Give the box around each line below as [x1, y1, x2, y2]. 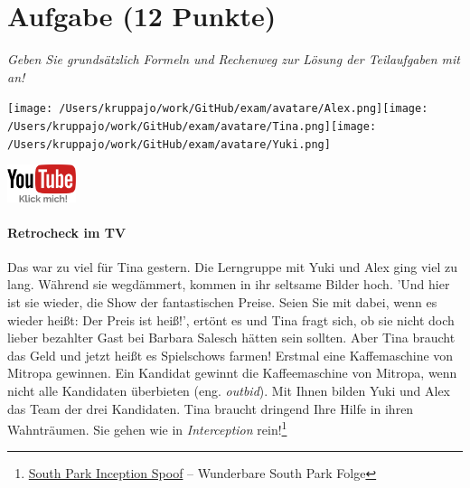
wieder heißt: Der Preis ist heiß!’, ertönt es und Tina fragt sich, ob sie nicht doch [7, 310, 455, 329]
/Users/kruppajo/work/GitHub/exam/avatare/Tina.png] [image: [7, 119, 377, 133]
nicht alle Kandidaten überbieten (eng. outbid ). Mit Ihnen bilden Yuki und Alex [7, 381, 451, 400]
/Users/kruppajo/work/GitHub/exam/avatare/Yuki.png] [7, 137, 331, 151]
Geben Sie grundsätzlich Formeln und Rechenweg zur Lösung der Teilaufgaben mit [7, 50, 460, 69]
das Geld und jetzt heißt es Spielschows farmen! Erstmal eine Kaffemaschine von [7, 345, 454, 364]
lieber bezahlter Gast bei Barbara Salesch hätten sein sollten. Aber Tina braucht [7, 328, 456, 347]
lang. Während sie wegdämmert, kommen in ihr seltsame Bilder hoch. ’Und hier [7, 275, 450, 294]
